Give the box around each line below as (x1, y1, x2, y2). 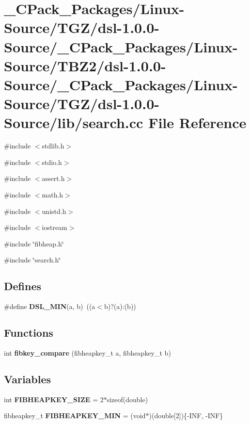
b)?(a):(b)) (104, 301, 136, 311)
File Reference (148, 113, 247, 132)
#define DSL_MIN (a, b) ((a (4, 301, 95, 311)
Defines (4, 278, 42, 294)
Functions (4, 325, 53, 340)
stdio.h (42, 157, 62, 167)
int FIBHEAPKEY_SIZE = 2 (4, 394, 104, 404)
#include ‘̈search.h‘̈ (4, 255, 61, 265)
